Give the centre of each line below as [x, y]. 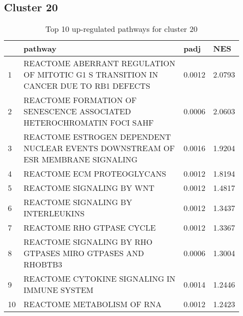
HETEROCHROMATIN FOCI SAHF [89, 123]
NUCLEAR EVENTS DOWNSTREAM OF [99, 148]
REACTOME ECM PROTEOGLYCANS [95, 174]
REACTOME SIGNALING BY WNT [89, 188]
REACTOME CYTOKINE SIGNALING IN [100, 279]
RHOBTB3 [43, 264]
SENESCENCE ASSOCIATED [77, 111]
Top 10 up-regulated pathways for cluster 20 [121, 29]
